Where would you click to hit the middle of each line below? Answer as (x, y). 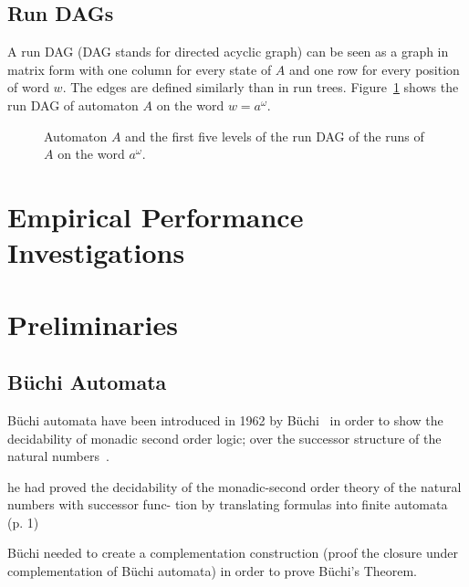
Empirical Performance (156, 216)
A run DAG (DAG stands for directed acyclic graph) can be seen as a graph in (228, 52)
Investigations (96, 252)
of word (28, 87)
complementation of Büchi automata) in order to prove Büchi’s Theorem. (212, 571)
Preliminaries (93, 324)
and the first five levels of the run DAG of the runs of (275, 136)
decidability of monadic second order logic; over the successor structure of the (224, 438)
